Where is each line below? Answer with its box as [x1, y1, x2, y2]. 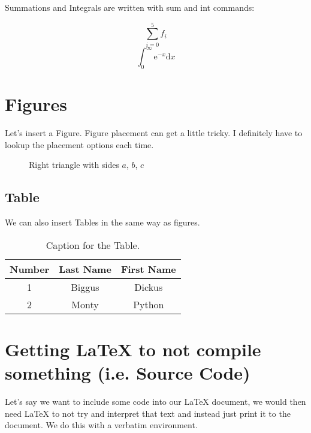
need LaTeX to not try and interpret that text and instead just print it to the [5, 407, 291, 419]
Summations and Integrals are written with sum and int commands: [5, 1, 255, 13]
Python [133, 297, 164, 311]
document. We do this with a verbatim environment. [5, 419, 198, 431]
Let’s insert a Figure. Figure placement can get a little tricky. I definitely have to [5, 127, 303, 139]
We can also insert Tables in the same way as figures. [5, 216, 200, 228]
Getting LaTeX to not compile [5, 336, 261, 361]
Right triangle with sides [29, 158, 119, 171]
